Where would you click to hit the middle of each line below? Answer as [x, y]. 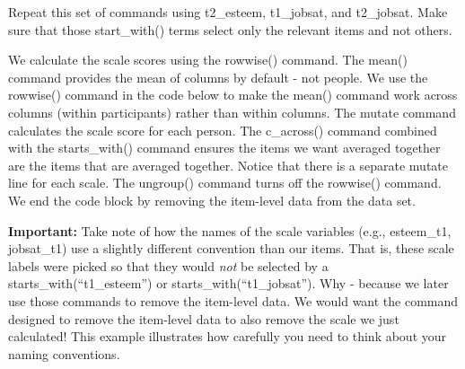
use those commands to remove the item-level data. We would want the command [233, 300]
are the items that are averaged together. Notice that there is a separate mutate [228, 165]
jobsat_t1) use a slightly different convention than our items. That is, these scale [231, 248]
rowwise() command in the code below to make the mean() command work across [233, 95]
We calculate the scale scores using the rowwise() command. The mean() [208, 60]
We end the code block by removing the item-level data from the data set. [212, 200]
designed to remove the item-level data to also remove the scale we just [204, 318]
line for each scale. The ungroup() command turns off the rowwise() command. [225, 183]
